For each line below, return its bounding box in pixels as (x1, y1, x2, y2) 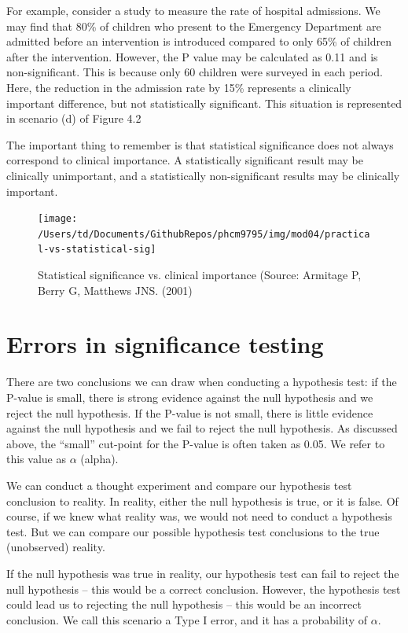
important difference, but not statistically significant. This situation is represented (6, 94, 402, 111)
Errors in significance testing (6, 328, 324, 360)
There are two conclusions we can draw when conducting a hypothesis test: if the (6, 374, 397, 390)
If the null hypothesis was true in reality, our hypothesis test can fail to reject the (6, 565, 399, 581)
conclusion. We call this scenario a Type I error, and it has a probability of (6, 611, 368, 627)
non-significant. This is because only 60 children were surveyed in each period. (6, 64, 383, 80)
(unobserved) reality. (6, 539, 105, 555)
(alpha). (80, 451, 119, 467)
